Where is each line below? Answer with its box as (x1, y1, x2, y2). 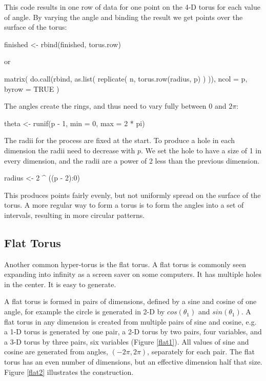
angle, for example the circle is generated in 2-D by (4, 306, 165, 317)
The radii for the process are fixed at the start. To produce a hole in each (4, 135, 235, 146)
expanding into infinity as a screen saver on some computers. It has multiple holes (4, 269, 261, 279)
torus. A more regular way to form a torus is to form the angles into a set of (4, 199, 244, 210)
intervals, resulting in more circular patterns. (4, 209, 145, 220)
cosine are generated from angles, (4, 346, 108, 357)
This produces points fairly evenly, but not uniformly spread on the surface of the (4, 189, 261, 200)
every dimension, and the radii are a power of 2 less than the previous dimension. (4, 155, 260, 166)
